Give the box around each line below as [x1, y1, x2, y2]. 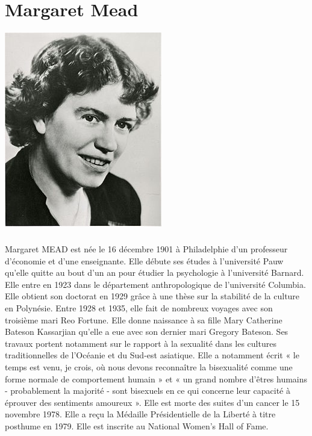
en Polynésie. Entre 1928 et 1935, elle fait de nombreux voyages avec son [5, 302, 273, 314]
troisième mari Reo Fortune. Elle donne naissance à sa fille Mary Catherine [5, 313, 282, 326]
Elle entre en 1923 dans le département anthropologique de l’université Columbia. [5, 278, 306, 290]
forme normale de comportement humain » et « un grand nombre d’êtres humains [5, 372, 308, 385]
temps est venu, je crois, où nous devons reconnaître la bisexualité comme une [5, 361, 293, 373]
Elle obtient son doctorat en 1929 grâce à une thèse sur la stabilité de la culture [5, 290, 300, 302]
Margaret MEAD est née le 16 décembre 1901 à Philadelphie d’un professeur [5, 243, 288, 255]
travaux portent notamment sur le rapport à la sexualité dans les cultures [5, 337, 276, 349]
